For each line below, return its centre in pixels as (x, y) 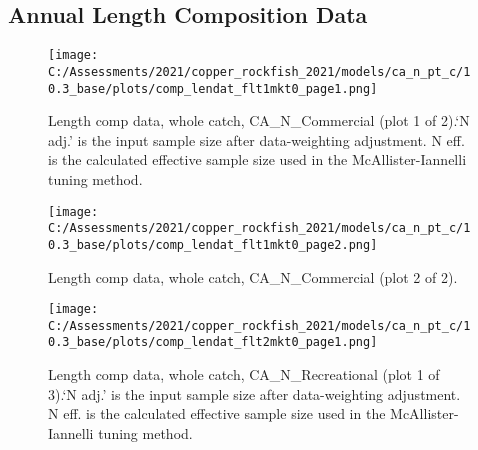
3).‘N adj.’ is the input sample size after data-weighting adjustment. (254, 393)
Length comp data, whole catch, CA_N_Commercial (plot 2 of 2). (253, 276)
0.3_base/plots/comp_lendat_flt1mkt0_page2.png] (213, 244)
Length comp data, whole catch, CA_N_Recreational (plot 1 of (244, 374)
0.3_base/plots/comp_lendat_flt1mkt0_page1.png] (213, 88)
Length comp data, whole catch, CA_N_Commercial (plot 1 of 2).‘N (259, 120)
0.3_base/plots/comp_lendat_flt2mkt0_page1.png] (213, 342)
